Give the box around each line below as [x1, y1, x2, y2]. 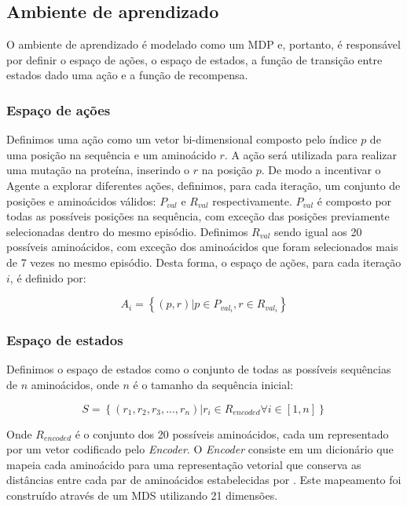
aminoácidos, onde [31, 376, 119, 392]
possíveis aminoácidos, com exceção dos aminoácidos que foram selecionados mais [6, 238, 398, 255]
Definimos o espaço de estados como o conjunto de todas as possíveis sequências [6, 361, 391, 377]
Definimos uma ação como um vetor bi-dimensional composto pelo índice [6, 131, 357, 147]
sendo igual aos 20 [274, 223, 362, 239]
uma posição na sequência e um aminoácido [6, 146, 216, 162]
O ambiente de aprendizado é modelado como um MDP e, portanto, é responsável [6, 36, 401, 53]
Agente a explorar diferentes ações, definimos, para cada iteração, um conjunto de [6, 177, 401, 193]
